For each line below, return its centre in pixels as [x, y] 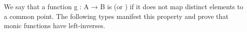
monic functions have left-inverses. [55, 25]
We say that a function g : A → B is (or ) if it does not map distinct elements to [124, 6]
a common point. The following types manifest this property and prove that [116, 16]
